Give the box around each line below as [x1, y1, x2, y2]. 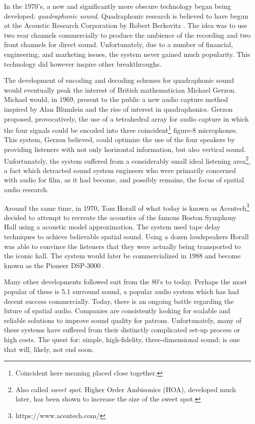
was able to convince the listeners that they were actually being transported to [4, 241, 241, 251]
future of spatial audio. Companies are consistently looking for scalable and [4, 305, 230, 316]
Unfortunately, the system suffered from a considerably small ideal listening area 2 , [4, 154, 251, 166]
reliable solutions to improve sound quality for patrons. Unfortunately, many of [4, 315, 242, 325]
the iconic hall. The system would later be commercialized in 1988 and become [4, 250, 241, 261]
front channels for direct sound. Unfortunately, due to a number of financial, [4, 39, 233, 50]
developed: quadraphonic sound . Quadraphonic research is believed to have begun [4, 10, 249, 21]
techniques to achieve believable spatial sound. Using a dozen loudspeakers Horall [4, 231, 249, 242]
